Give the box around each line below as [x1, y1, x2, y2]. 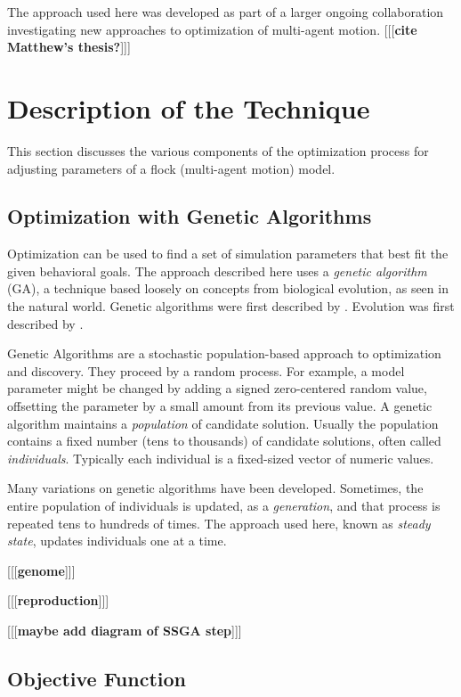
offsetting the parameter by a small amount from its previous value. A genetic [7, 397, 433, 415]
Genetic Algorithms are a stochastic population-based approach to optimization [7, 344, 441, 363]
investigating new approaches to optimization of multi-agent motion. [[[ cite [7, 20, 417, 38]
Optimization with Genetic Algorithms [7, 202, 372, 230]
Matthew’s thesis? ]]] [7, 37, 131, 56]
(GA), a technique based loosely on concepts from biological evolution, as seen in [7, 279, 449, 298]
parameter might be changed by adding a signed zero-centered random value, [7, 379, 427, 398]
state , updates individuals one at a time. [7, 531, 227, 550]
